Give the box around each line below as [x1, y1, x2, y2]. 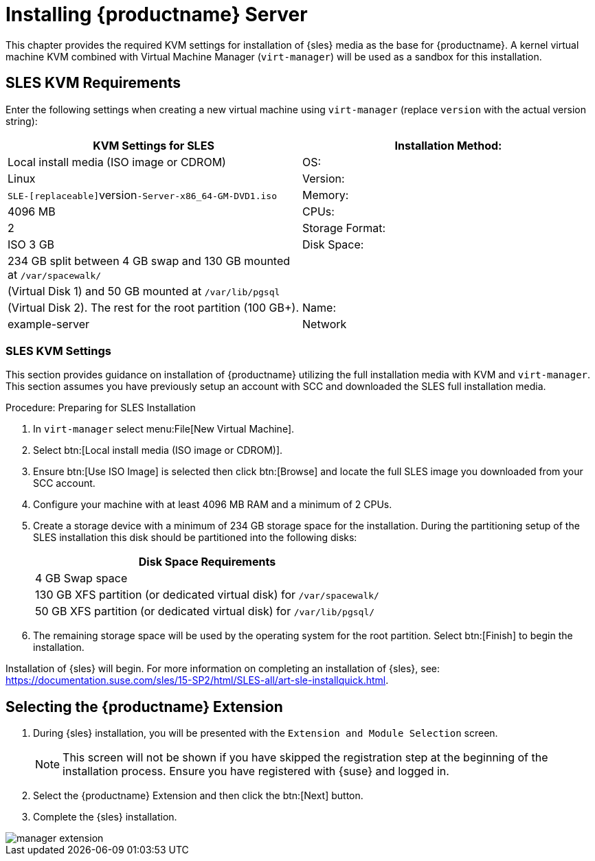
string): [5, 115, 38, 127]
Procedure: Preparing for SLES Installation [5, 402, 196, 414]
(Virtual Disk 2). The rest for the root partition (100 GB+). [8, 300, 300, 314]
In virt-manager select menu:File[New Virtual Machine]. [33, 423, 295, 435]
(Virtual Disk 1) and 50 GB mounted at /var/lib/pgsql [8, 284, 280, 298]
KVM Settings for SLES [93, 138, 214, 152]
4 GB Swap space [35, 571, 128, 586]
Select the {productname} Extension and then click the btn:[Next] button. [33, 790, 363, 802]
